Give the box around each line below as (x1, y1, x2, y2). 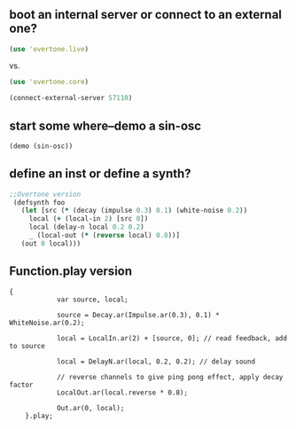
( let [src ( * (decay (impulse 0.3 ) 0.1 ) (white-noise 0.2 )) (20, 207, 248, 215)
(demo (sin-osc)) (9, 142, 74, 151)
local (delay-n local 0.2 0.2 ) (28, 222, 144, 232)
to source (9, 341, 46, 350)
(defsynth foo (12, 198, 66, 207)
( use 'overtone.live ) (9, 44, 90, 53)
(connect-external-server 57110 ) (9, 94, 133, 103)
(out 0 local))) (20, 238, 82, 248)
